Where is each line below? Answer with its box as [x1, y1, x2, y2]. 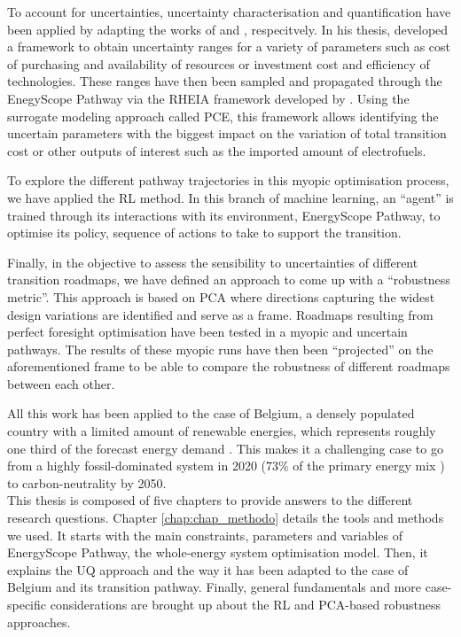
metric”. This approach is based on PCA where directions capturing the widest [7, 287, 435, 306]
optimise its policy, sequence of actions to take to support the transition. [7, 223, 402, 242]
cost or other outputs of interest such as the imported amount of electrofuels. [7, 141, 426, 159]
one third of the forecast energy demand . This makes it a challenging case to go [7, 439, 443, 457]
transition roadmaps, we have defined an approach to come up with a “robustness [7, 270, 450, 289]
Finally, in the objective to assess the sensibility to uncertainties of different [7, 252, 418, 271]
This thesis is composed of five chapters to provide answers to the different [7, 491, 413, 509]
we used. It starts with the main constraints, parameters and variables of [7, 525, 402, 544]
